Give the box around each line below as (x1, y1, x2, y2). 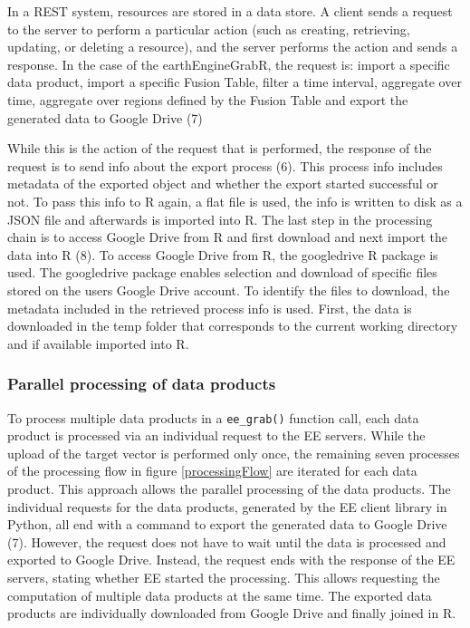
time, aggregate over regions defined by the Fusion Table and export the (7, 90, 408, 109)
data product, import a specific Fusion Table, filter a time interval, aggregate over (7, 72, 462, 92)
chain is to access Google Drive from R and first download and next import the (7, 227, 447, 246)
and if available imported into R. (7, 333, 189, 353)
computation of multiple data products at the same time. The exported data (7, 585, 432, 604)
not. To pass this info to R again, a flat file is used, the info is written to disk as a (7, 191, 463, 210)
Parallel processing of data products (7, 372, 276, 395)
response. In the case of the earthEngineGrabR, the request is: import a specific (7, 54, 450, 73)
